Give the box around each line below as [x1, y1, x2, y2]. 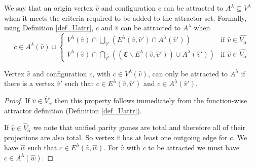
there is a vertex [4, 78, 55, 89]
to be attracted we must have [148, 142, 239, 152]
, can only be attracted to [148, 68, 228, 78]
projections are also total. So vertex [4, 132, 115, 143]
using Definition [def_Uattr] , [4, 22, 94, 33]
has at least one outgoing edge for [122, 132, 228, 143]
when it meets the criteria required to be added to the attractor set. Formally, [4, 12, 247, 23]
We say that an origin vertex [4, 3, 93, 13]
